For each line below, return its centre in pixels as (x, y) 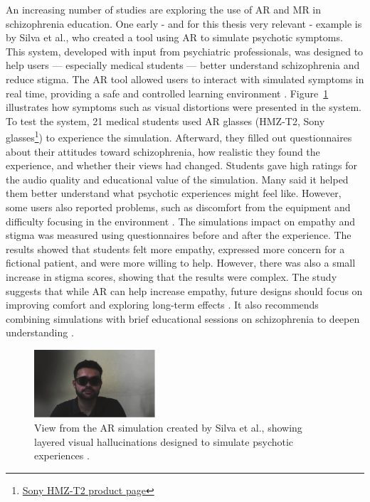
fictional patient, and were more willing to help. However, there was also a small (181, 263)
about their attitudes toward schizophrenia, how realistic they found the (163, 151)
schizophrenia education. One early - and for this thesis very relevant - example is (184, 23)
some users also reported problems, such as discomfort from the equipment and (178, 207)
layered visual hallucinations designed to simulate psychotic (164, 441)
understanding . (40, 332)
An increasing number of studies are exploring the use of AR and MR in (164, 9)
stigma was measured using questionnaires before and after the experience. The (179, 235)
